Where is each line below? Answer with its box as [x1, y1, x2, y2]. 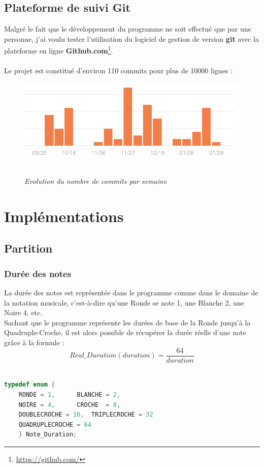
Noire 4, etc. [4, 307, 43, 318]
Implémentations [4, 205, 124, 226]
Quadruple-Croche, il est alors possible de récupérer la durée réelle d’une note [4, 327, 246, 338]
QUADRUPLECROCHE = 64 [18, 421, 91, 428]
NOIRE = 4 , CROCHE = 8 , [18, 401, 121, 408]
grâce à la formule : [4, 337, 64, 348]
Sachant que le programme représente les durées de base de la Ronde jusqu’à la [4, 317, 251, 327]
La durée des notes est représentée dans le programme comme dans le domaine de [4, 287, 258, 298]
